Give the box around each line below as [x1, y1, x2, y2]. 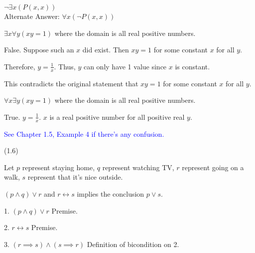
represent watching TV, [102, 162, 174, 172]
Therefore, [4, 61, 35, 71]
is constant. [175, 61, 210, 71]
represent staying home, [22, 162, 95, 172]
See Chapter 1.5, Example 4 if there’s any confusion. [4, 128, 164, 139]
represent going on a [182, 162, 244, 172]
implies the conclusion [77, 189, 144, 199]
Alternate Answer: [4, 11, 60, 21]
